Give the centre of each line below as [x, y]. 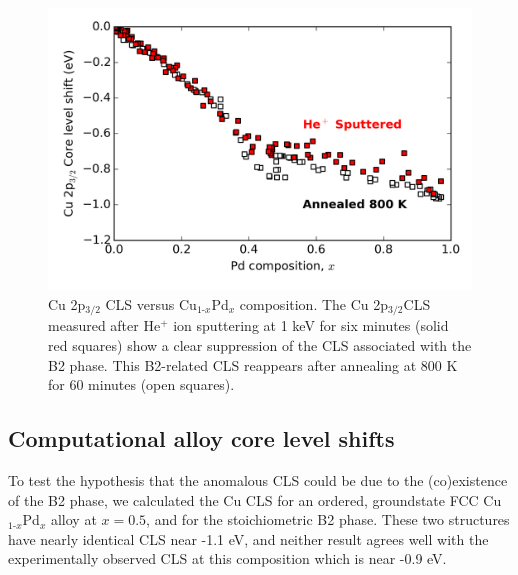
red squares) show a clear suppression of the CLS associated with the [260, 345]
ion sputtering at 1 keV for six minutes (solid [311, 325]
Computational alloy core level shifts [201, 438]
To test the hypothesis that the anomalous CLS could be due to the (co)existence [258, 480]
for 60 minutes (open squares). [141, 384]
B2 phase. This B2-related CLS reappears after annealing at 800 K [253, 364]
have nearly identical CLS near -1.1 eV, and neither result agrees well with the [248, 538]
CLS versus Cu [151, 303]
